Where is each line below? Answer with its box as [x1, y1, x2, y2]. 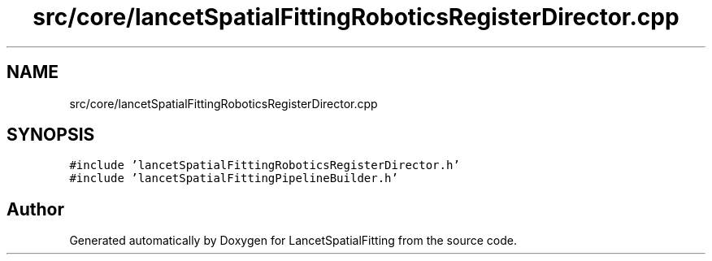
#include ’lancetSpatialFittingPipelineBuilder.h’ [69, 172, 398, 185]
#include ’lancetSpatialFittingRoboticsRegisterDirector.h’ [69, 159, 460, 172]
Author [7, 198, 64, 220]
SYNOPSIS [7, 124, 95, 146]
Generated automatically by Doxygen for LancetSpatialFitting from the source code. [69, 233, 517, 248]
